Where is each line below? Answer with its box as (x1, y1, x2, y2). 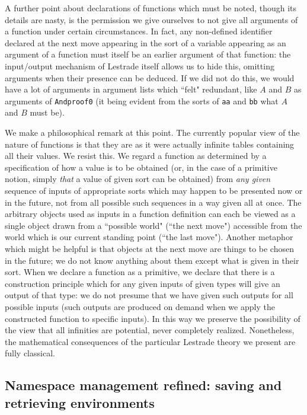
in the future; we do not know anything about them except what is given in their (5, 254, 299, 266)
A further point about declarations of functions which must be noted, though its (5, 2, 297, 14)
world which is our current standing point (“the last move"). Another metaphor (5, 231, 293, 243)
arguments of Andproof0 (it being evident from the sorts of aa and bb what (5, 94, 279, 107)
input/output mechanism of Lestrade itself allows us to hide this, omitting (5, 59, 274, 72)
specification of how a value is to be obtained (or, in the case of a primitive (5, 161, 277, 173)
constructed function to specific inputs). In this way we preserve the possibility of (5, 312, 300, 324)
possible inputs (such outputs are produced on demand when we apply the (5, 300, 275, 312)
